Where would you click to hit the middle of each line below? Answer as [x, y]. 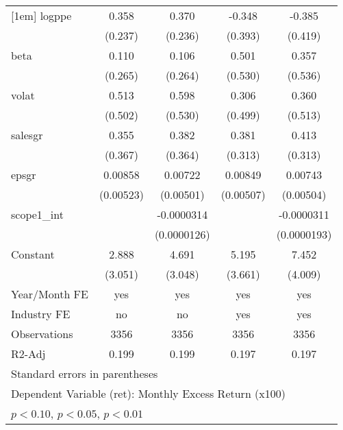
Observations [42, 334]
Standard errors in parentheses [85, 373]
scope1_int [37, 214]
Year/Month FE [50, 294]
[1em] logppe [41, 15]
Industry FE [41, 314]
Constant [33, 254]
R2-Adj [28, 354]
